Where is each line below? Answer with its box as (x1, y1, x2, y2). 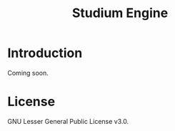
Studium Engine (71, 5, 169, 21)
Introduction (7, 45, 83, 61)
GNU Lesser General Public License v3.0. (7, 117, 129, 125)
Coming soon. (7, 68, 49, 77)
